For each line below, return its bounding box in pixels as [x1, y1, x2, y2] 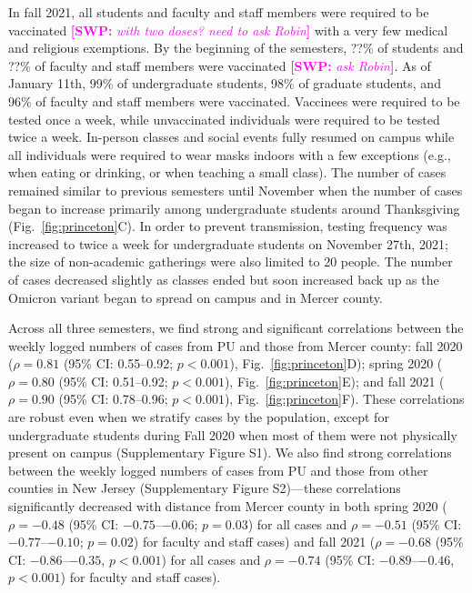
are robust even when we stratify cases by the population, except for [8, 407, 389, 427]
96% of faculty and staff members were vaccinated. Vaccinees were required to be [8, 91, 460, 110]
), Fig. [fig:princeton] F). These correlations [224, 389, 465, 408]
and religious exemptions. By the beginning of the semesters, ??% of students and [8, 38, 464, 57]
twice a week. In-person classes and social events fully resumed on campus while [8, 127, 455, 146]
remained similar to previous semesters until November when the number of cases [8, 180, 463, 199]
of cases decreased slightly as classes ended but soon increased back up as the [8, 269, 439, 288]
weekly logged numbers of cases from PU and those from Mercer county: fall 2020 [8, 336, 463, 355]
